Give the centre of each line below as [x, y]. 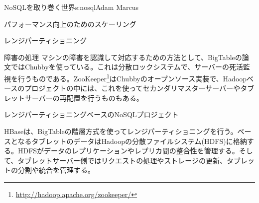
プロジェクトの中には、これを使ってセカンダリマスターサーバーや [132, 88]
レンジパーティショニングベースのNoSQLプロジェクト [91, 114]
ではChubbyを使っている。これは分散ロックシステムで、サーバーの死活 [127, 67]
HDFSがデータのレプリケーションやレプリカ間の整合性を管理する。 [128, 151]
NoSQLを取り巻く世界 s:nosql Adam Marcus [71, 7]
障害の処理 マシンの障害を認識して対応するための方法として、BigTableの [123, 57]
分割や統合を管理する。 [56, 170]
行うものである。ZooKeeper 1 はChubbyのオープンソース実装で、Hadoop [132, 77]
